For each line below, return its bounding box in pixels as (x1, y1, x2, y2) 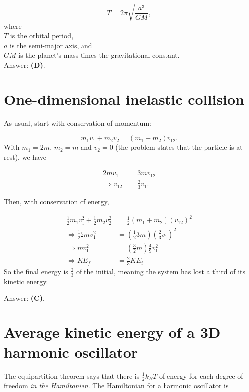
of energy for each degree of (159, 370, 243, 381)
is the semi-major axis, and (10, 40, 92, 50)
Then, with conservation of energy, (4, 196, 109, 207)
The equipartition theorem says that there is (4, 370, 140, 381)
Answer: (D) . (4, 59, 45, 70)
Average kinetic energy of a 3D (4, 322, 221, 342)
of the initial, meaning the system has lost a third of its (76, 266, 246, 277)
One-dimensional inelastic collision (4, 89, 245, 109)
